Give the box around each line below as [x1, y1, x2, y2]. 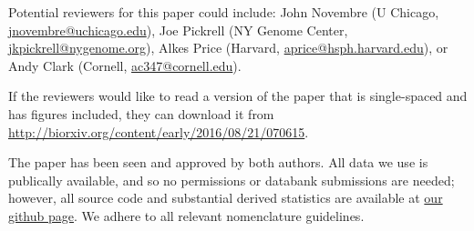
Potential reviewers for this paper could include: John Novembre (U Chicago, [8, 3, 439, 21]
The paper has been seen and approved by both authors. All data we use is [8, 153, 428, 172]
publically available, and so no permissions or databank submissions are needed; [8, 170, 455, 189]
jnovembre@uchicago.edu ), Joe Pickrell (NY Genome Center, [8, 20, 348, 39]
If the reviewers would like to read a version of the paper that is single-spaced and [8, 86, 468, 105]
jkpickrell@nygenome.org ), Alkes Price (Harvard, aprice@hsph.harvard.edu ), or [8, 38, 448, 57]
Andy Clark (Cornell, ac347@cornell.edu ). [8, 55, 242, 75]
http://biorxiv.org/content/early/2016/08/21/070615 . [8, 122, 309, 141]
